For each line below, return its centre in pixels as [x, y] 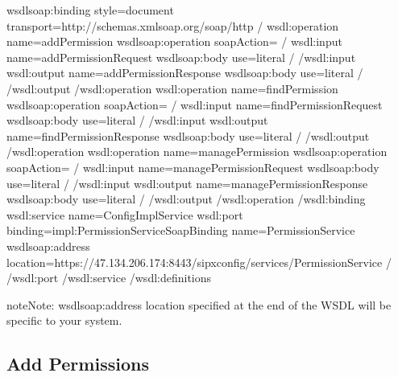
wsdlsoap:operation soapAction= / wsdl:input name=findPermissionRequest [195, 104]
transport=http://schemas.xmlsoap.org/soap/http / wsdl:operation [173, 25]
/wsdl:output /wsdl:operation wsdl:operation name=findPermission [172, 88]
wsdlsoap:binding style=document [90, 10]
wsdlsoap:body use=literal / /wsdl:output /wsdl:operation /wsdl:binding [186, 199]
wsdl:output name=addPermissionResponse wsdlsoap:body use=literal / [185, 73]
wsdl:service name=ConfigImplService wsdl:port [125, 214]
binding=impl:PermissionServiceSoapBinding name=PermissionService [181, 230]
